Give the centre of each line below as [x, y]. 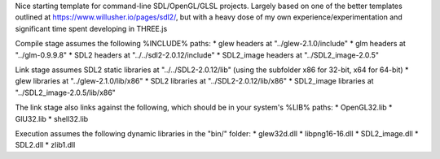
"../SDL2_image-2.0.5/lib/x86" [65, 92]
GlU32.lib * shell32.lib [52, 118]
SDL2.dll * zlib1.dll [45, 145]
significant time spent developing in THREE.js [91, 28]
